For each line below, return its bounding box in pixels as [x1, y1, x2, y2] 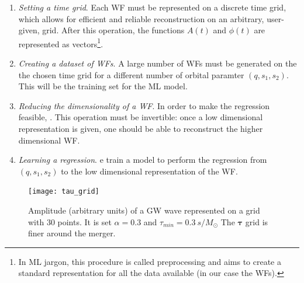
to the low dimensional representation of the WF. [61, 165, 238, 177]
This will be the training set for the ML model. [18, 80, 188, 92]
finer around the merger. [28, 227, 116, 239]
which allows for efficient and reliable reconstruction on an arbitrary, [18, 12, 264, 25]
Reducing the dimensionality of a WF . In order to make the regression [18, 99, 270, 111]
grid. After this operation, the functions [42, 24, 185, 36]
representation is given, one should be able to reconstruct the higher [18, 123, 263, 134]
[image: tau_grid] [28, 187, 99, 196]
